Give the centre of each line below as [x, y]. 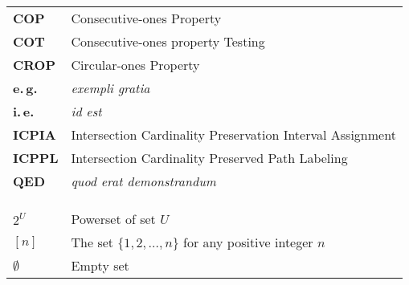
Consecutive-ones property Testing [168, 41]
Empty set [100, 265]
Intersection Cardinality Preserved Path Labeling [209, 158]
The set [92, 242]
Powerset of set [113, 219]
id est [86, 111]
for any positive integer [248, 242]
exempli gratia [110, 88]
